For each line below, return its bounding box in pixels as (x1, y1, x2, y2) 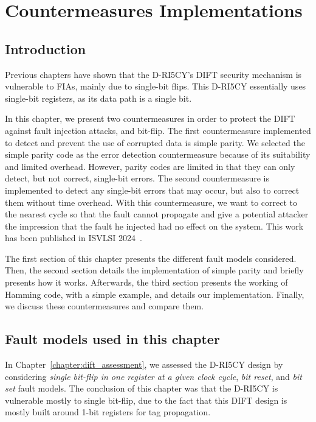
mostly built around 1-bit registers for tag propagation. (5, 406, 211, 418)
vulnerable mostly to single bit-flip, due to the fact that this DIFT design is (5, 393, 287, 406)
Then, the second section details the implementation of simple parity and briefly (5, 264, 304, 276)
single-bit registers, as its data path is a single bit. (5, 91, 192, 104)
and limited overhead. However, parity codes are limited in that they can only (5, 160, 295, 172)
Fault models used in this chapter (5, 329, 220, 348)
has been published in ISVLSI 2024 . (5, 231, 142, 244)
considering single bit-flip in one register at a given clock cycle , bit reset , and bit (5, 370, 302, 382)
